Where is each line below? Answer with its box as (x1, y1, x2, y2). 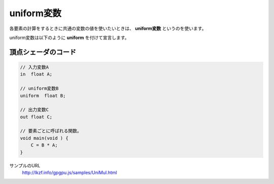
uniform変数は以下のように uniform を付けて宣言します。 (9, 34, 129, 41)
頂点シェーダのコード (9, 48, 76, 56)
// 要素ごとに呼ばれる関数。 (20, 128, 82, 134)
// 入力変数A (20, 64, 49, 70)
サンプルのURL (9, 162, 41, 168)
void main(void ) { (20, 135, 68, 141)
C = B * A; (30, 142, 58, 148)
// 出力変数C (20, 107, 49, 113)
